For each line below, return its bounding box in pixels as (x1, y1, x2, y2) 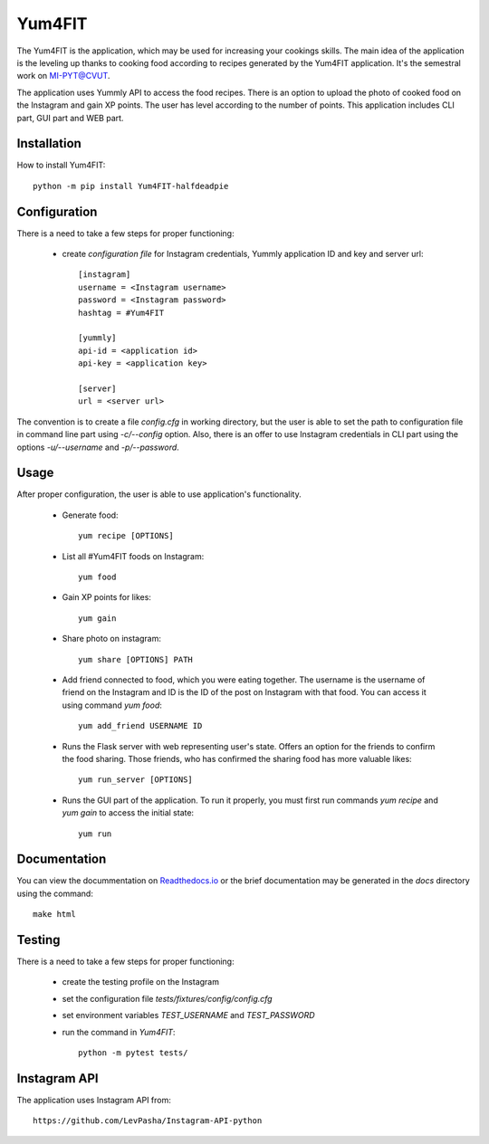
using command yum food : (62, 700, 163, 710)
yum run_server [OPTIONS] (78, 775, 194, 785)
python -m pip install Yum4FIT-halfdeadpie (33, 181, 229, 191)
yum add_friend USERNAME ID (78, 720, 203, 731)
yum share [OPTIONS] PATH (78, 654, 194, 664)
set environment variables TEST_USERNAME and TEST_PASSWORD (62, 1010, 316, 1021)
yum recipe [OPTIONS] (78, 530, 174, 541)
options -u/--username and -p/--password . (16, 442, 180, 453)
